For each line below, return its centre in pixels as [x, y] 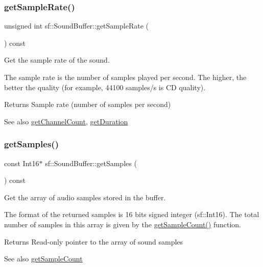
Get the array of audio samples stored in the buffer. [85, 197]
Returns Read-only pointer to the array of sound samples [94, 241]
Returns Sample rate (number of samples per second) [88, 104]
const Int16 [22, 163]
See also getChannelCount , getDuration [66, 121]
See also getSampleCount [43, 259]
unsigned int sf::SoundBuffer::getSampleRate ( [76, 26]
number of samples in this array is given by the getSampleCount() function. [123, 224]
